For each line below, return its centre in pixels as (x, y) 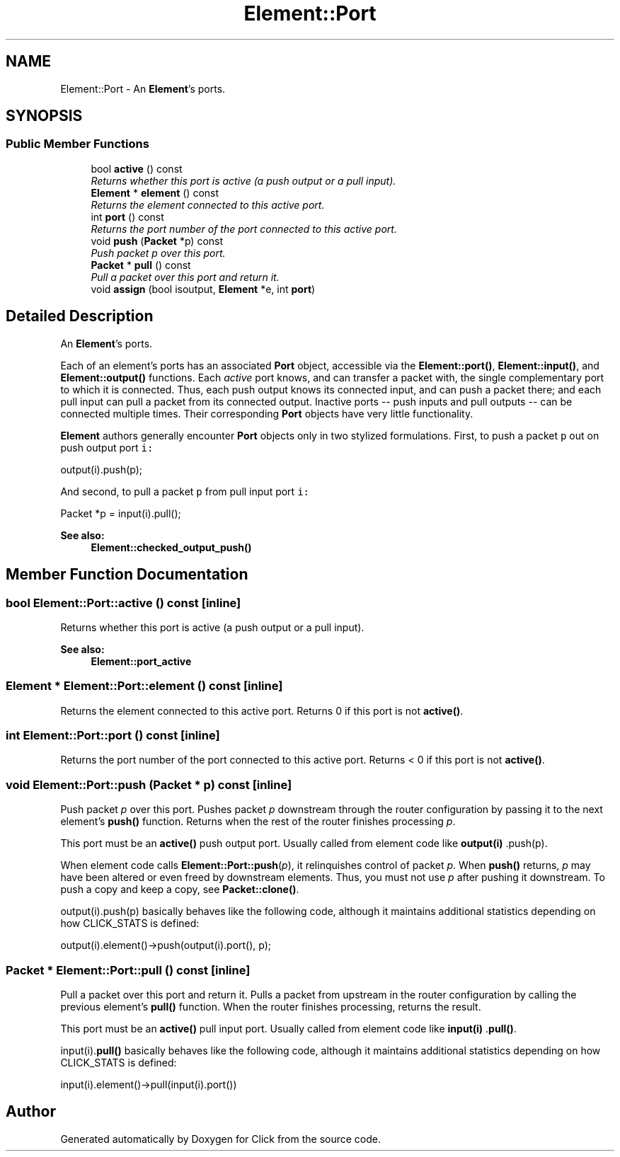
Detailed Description (80, 316)
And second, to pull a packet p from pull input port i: (185, 491)
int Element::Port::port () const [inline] (113, 735)
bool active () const (137, 168)
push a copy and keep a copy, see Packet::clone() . (180, 890)
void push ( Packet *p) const (157, 241)
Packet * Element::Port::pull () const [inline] (128, 970)
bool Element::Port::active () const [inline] (124, 603)
